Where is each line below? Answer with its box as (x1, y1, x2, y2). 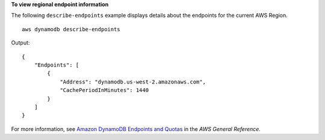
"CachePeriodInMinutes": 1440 (60, 87, 149, 94)
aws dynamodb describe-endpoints (22, 26, 120, 32)
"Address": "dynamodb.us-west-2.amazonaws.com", (60, 78, 206, 85)
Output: (11, 39, 30, 46)
